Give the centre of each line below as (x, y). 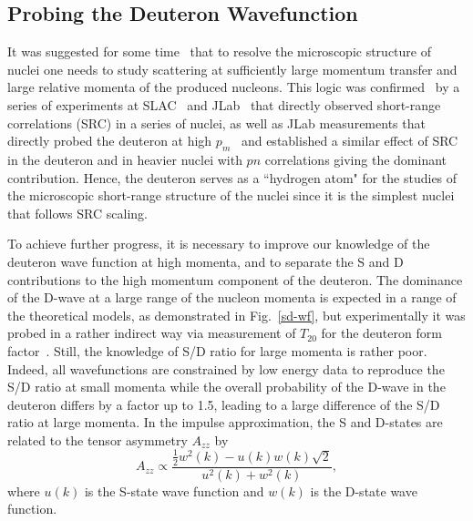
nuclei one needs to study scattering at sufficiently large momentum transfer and (232, 69)
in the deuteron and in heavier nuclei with (125, 159)
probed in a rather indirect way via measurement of (152, 333)
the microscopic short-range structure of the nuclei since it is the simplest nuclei (231, 195)
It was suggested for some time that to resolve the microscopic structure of (219, 51)
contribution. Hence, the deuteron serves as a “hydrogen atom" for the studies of (232, 177)
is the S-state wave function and (174, 490)
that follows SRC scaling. (77, 213)
